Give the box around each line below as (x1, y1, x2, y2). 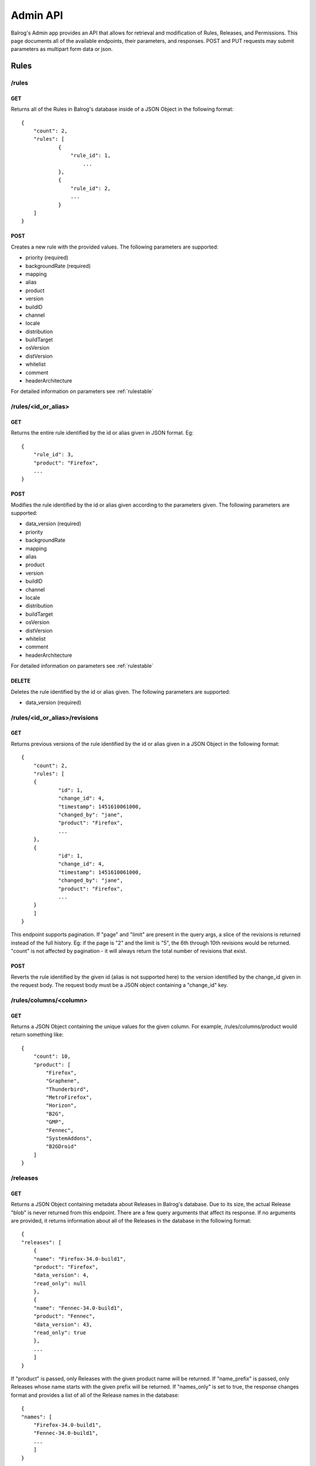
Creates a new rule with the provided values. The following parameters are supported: (11, 243, 219, 250)
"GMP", (46, 1119, 65, 1125)
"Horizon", (46, 1102, 77, 1109)
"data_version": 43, (33, 1321, 92, 1328)
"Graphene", (46, 1078, 80, 1084)
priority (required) (25, 254, 68, 261)
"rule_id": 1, (70, 152, 111, 159)
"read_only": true (33, 1329, 87, 1336)
